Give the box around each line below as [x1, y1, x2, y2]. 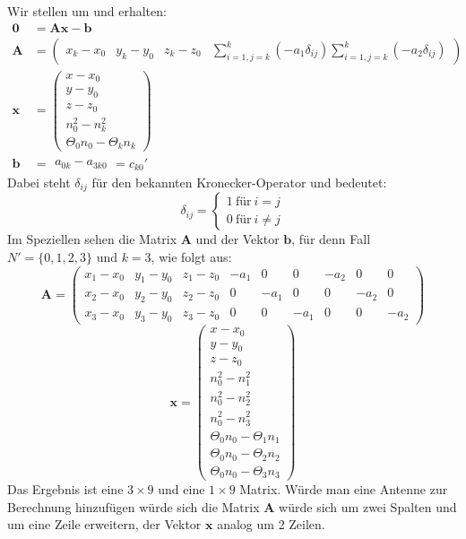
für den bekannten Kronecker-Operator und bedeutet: [91, 172, 387, 191]
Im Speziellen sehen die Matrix [7, 230, 177, 248]
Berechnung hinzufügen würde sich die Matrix [7, 497, 260, 516]
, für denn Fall [291, 230, 371, 248]
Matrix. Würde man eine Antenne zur [239, 480, 448, 499]
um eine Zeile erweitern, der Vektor [7, 515, 202, 534]
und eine [158, 480, 205, 499]
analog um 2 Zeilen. [217, 515, 325, 534]
